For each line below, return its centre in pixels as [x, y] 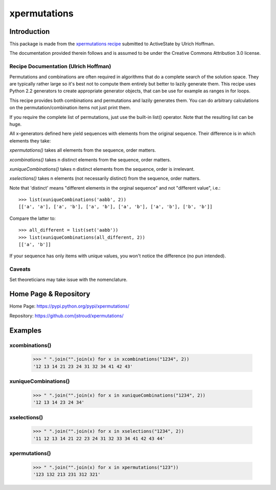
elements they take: [30, 140]
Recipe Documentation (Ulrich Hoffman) [60, 67]
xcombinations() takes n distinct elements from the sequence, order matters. [90, 159]
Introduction [30, 32]
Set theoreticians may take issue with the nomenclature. [68, 279]
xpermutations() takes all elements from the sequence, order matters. [83, 150]
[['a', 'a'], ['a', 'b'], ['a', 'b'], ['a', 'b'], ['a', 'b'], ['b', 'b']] [116, 207]
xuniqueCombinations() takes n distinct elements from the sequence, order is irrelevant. [102, 169]
